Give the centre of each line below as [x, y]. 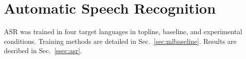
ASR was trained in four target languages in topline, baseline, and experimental [123, 31]
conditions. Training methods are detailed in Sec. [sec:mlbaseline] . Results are [120, 41]
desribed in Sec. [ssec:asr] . [43, 50]
